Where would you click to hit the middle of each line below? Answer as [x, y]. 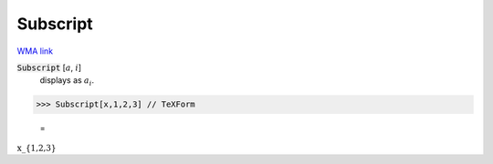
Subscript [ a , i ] [49, 67]
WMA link [35, 51]
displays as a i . [67, 82]
